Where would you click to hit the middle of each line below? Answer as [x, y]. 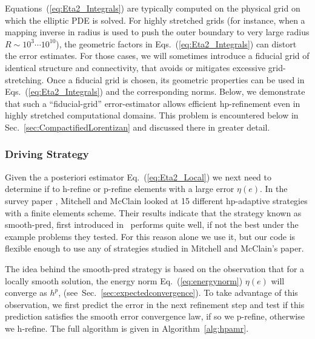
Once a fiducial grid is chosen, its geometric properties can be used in [175, 79]
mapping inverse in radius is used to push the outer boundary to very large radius [157, 32]
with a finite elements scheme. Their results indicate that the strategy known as [153, 212]
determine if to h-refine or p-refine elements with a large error [120, 189]
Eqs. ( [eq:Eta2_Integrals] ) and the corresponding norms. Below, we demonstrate [155, 91]
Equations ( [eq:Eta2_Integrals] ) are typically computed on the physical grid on [153, 8]
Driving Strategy [47, 154]
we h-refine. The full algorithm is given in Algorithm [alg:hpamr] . [127, 328]
